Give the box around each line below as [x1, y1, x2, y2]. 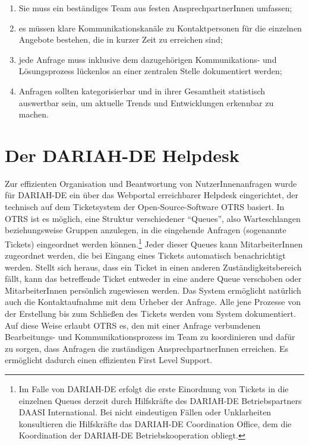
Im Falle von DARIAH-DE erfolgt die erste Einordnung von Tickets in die [18, 383, 289, 395]
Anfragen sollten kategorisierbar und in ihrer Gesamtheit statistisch [18, 84, 265, 97]
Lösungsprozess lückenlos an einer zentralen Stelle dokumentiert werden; [18, 65, 282, 77]
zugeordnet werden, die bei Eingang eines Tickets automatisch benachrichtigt [5, 249, 286, 262]
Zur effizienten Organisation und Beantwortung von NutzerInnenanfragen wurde [5, 177, 297, 189]
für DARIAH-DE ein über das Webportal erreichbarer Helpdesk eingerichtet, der [5, 189, 299, 201]
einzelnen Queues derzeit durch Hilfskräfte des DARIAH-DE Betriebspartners [18, 394, 302, 406]
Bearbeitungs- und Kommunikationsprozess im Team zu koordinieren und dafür [5, 330, 295, 343]
